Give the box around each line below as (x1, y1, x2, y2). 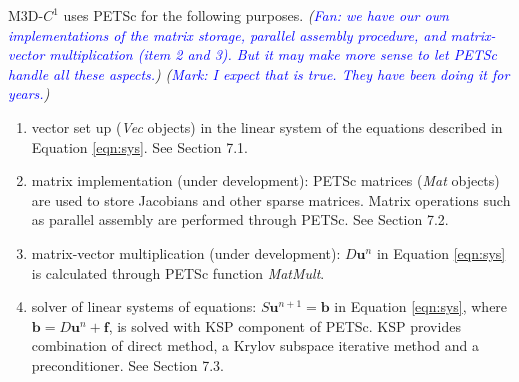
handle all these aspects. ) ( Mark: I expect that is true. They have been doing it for (8, 63, 510, 84)
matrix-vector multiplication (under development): (31, 242, 341, 263)
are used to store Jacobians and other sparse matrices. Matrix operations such (31, 189, 511, 210)
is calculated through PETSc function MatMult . (31, 262, 325, 283)
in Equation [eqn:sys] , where (334, 296, 508, 317)
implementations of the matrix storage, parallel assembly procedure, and (8, 24, 446, 45)
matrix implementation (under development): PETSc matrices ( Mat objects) (31, 170, 500, 191)
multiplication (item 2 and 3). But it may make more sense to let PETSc (49, 44, 498, 65)
